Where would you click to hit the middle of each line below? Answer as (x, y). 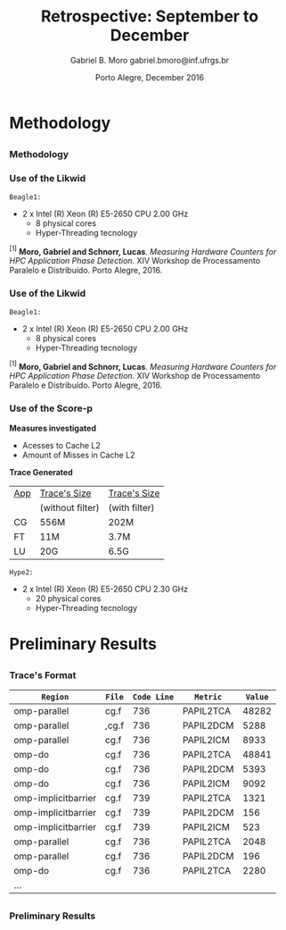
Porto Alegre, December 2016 (150, 77)
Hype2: (21, 572)
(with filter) (131, 507)
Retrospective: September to (150, 17)
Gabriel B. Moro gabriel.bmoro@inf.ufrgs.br (150, 60)
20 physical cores (68, 598)
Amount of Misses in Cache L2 (78, 455)
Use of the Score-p (51, 408)
